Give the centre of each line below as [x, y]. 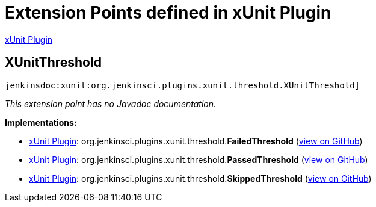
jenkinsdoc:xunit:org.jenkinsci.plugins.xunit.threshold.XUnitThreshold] [183, 85]
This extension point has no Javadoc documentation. [111, 103]
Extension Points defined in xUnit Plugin [168, 13]
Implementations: [41, 122]
